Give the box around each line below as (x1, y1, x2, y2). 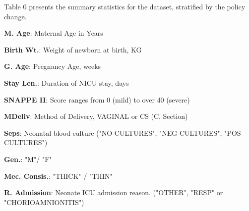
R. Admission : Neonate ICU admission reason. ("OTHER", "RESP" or (4, 187, 223, 198)
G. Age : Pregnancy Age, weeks (4, 61, 101, 71)
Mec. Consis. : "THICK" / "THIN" (4, 170, 113, 181)
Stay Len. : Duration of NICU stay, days (4, 77, 129, 88)
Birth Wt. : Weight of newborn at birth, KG (4, 44, 142, 54)
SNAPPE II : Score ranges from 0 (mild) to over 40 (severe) (4, 94, 190, 105)
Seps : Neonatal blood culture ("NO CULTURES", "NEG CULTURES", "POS (4, 127, 241, 138)
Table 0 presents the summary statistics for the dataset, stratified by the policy (4, 1, 246, 11)
